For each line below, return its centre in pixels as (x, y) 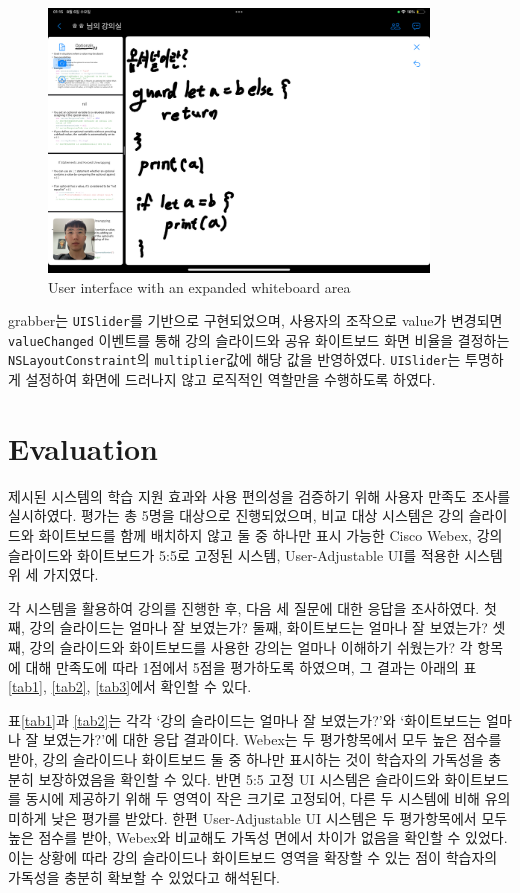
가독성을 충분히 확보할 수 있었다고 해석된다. (144, 876)
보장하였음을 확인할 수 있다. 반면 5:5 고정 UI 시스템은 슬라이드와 (239, 778)
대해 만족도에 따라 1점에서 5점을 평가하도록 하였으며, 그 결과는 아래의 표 (251, 666)
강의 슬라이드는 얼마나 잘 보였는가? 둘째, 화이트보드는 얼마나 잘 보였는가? (258, 627)
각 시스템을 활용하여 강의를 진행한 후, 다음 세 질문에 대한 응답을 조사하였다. (244, 607)
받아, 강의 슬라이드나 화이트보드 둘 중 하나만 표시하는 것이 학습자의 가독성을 (246, 758)
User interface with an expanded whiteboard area (199, 286)
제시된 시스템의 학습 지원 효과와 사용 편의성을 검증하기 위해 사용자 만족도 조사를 (259, 495)
